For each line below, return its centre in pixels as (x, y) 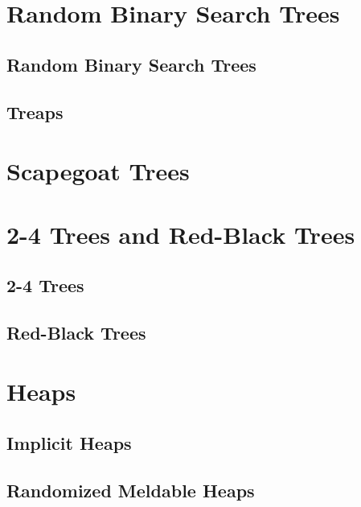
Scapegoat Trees (98, 171)
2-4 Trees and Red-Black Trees (181, 234)
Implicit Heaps (69, 443)
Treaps (35, 111)
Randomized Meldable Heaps (131, 490)
